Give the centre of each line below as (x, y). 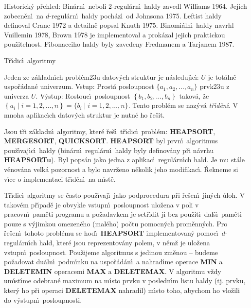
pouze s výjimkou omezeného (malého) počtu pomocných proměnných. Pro (116, 223)
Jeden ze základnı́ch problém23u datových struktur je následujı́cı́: (101, 77)
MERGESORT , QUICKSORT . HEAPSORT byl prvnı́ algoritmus (111, 141)
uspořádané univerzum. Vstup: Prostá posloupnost (79, 86)
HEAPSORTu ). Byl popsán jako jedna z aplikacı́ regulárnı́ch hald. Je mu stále (125, 160)
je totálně (222, 77)
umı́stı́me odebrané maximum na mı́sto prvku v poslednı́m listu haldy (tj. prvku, (125, 281)
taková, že (194, 95)
